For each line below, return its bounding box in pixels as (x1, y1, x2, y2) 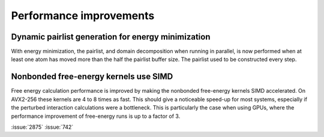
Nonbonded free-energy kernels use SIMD (11, 72, 173, 82)
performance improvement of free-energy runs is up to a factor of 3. (11, 112, 181, 120)
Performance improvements (11, 9, 155, 22)
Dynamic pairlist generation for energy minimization (11, 32, 211, 42)
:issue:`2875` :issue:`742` (11, 123, 74, 130)
